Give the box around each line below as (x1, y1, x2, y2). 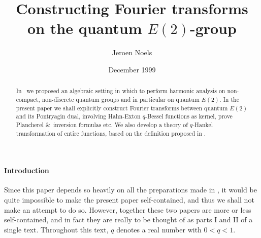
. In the (219, 95, 239, 103)
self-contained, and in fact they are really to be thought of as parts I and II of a (4, 214, 253, 225)
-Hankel (192, 120, 213, 129)
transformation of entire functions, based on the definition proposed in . (16, 129, 206, 137)
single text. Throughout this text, (4, 224, 109, 234)
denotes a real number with (116, 224, 202, 234)
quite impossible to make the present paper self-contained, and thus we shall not (4, 194, 254, 205)
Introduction (4, 165, 49, 176)
